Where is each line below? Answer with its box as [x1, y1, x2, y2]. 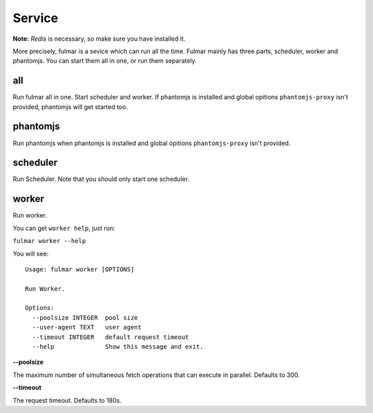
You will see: [12, 249, 49, 258]
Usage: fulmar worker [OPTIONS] [25, 265, 135, 273]
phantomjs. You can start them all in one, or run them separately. [12, 57, 197, 65]
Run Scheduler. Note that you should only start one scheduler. [12, 175, 190, 183]
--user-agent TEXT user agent [32, 323, 142, 332]
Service [12, 10, 59, 26]
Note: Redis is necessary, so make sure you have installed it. [12, 35, 186, 43]
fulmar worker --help [12, 237, 86, 245]
